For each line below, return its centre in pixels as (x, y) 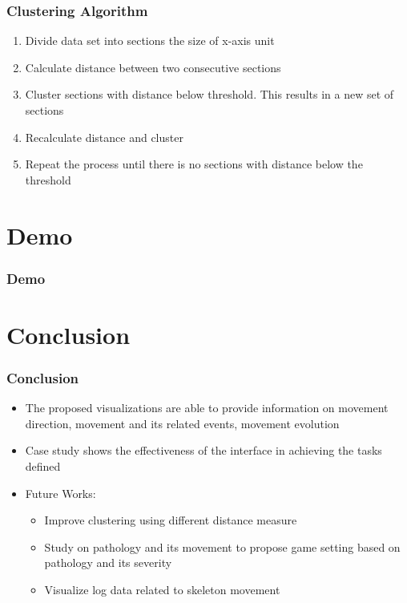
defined (43, 465)
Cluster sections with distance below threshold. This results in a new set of (210, 94)
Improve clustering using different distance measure (171, 520)
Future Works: (60, 493)
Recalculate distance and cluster (104, 137)
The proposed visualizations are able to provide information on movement (207, 408)
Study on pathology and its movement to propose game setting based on (222, 546)
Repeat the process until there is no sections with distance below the (194, 164)
